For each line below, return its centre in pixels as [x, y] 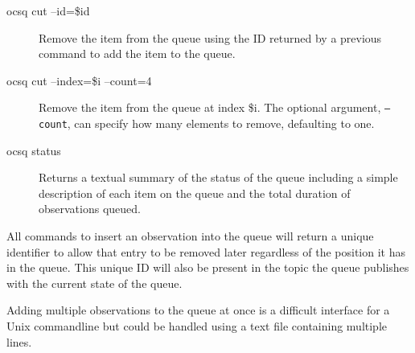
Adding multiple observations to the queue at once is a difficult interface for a [198, 310]
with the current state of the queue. [95, 283]
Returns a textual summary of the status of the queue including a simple [218, 177]
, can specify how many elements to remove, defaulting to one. [221, 123]
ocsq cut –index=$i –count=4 [79, 80]
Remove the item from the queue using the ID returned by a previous [210, 37]
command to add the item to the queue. [137, 53]
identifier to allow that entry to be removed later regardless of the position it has [206, 251]
